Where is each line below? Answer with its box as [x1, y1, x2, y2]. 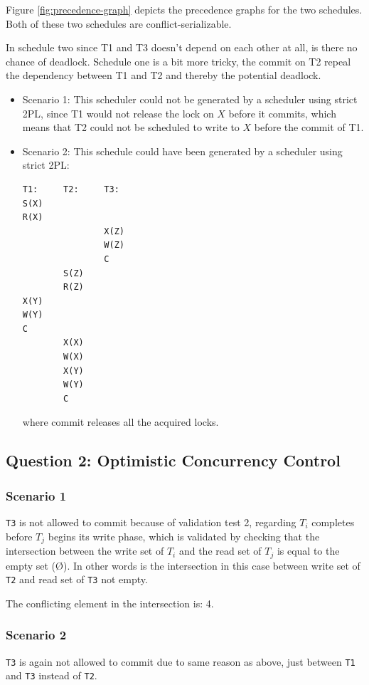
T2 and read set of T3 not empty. [6, 572, 148, 587]
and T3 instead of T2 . [6, 668, 97, 683]
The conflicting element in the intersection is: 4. [6, 595, 214, 610]
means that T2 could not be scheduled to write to [22, 120, 240, 135]
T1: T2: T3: [22, 184, 119, 194]
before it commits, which [228, 105, 336, 120]
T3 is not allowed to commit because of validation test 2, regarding [6, 515, 296, 530]
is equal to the [277, 543, 340, 558]
